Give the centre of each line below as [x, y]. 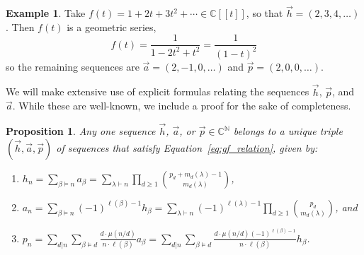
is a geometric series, [112, 26]
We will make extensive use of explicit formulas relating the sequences [158, 91]
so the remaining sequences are [73, 66]
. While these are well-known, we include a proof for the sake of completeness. [182, 106]
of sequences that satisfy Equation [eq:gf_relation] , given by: [187, 147]
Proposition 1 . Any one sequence [81, 131]
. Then [20, 26]
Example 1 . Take [46, 13]
